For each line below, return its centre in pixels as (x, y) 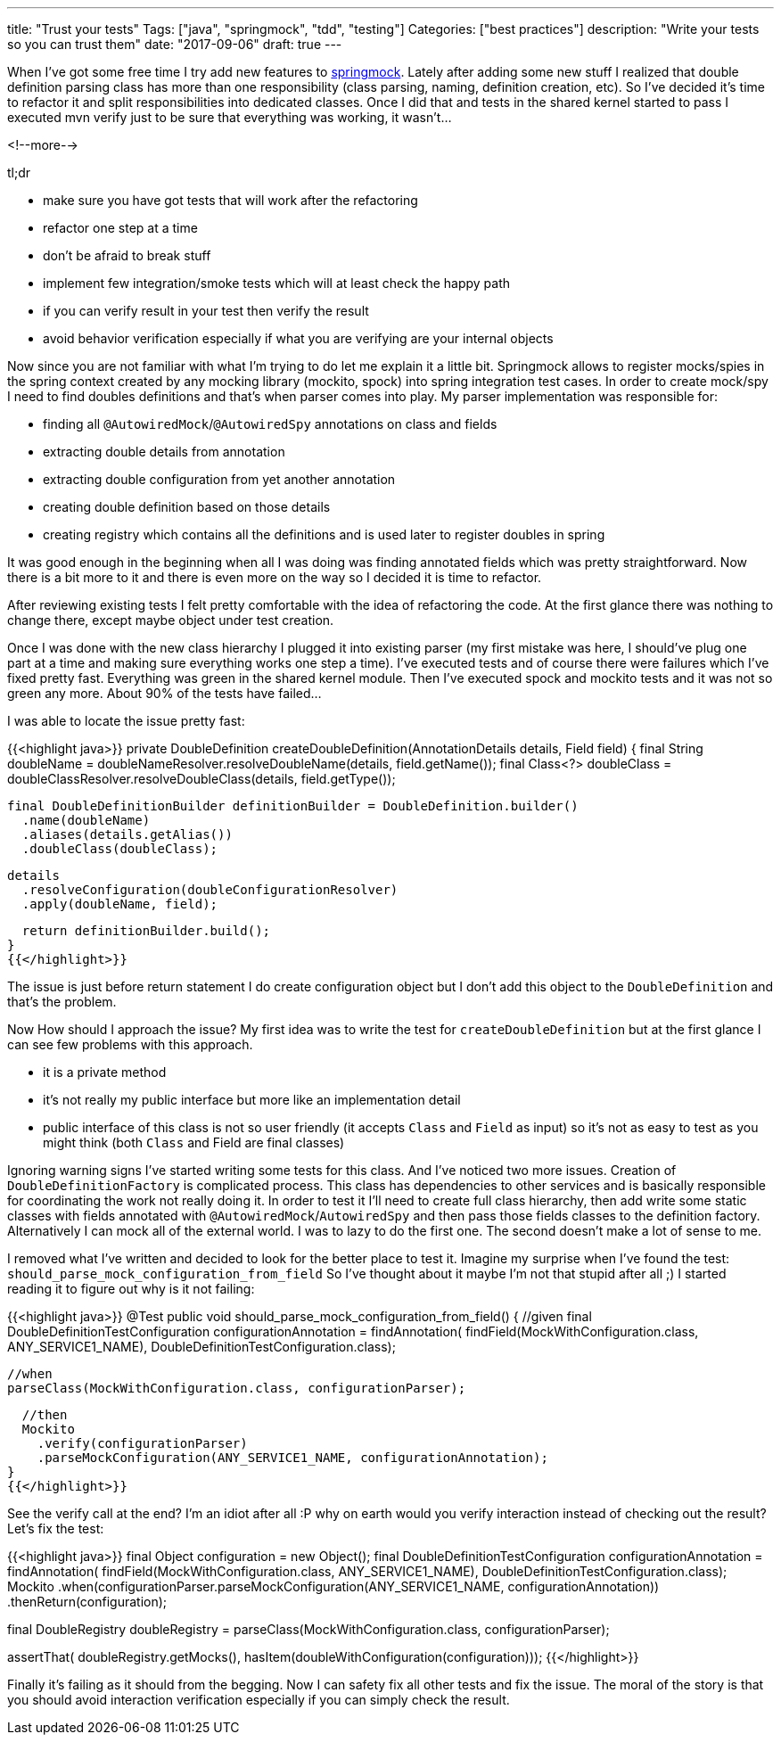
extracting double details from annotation (164, 452)
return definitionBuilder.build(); (146, 931)
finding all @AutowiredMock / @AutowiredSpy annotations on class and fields (270, 424)
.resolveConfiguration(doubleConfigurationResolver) (210, 890)
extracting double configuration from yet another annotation (219, 479)
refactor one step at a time (120, 228)
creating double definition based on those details (187, 507)
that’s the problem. (62, 1002)
